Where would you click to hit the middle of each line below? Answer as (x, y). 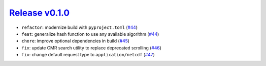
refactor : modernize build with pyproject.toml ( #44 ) (80, 27)
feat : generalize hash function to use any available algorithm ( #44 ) (90, 34)
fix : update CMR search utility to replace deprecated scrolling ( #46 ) (91, 48)
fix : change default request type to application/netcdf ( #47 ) (88, 55)
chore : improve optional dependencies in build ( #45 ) (75, 41)
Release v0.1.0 (39, 13)
